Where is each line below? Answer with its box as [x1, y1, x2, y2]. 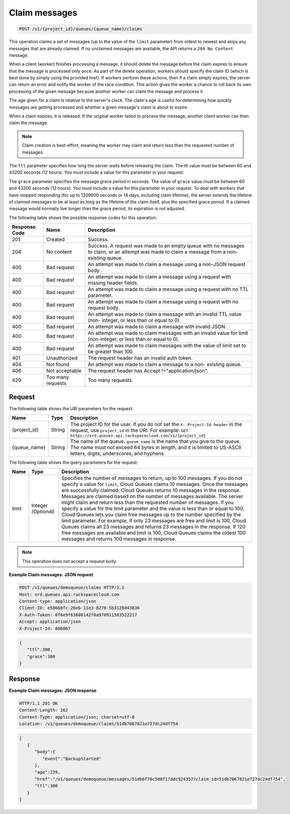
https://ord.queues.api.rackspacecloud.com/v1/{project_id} [70, 433, 206, 438]
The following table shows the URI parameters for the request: [9, 405, 134, 411]
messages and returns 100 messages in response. [61, 536, 177, 543]
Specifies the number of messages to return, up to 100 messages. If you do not [61, 475, 243, 482]
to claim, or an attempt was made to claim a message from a [87, 249, 226, 255]
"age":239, [34, 769, 61, 775]
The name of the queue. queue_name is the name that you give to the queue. [70, 438, 241, 445]
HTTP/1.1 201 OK [19, 701, 58, 706]
